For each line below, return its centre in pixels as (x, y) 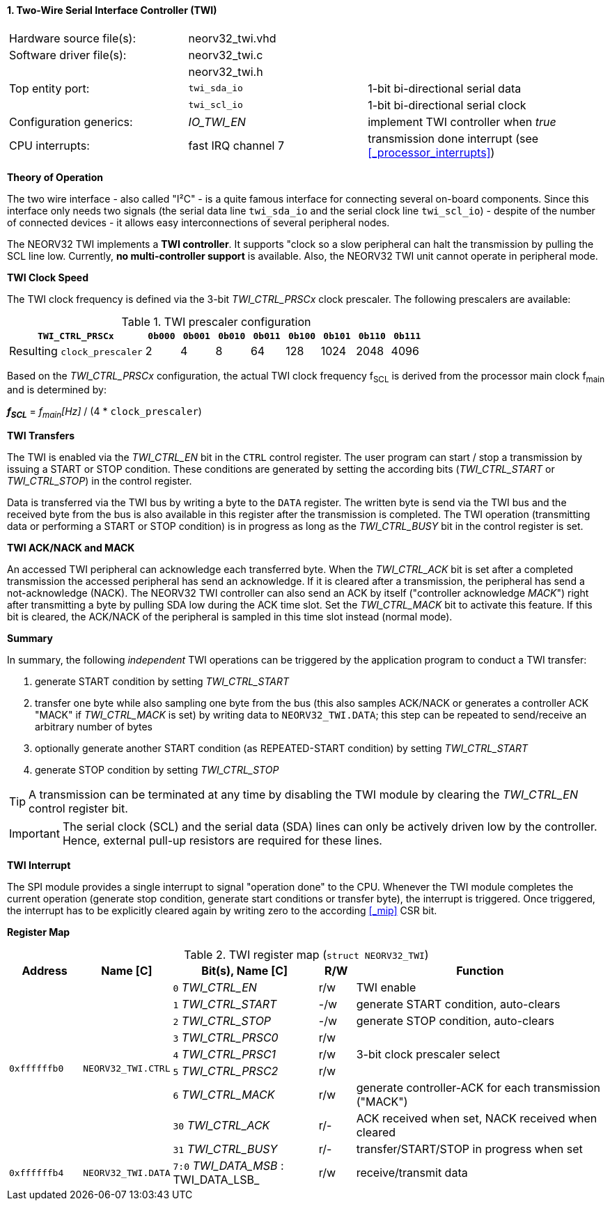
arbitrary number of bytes (94, 727)
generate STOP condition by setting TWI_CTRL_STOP (157, 770)
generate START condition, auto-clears (458, 1004)
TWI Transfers (41, 436)
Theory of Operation (55, 177)
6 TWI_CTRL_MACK (224, 1095)
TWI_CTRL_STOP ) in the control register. (100, 481)
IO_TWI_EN (217, 122)
